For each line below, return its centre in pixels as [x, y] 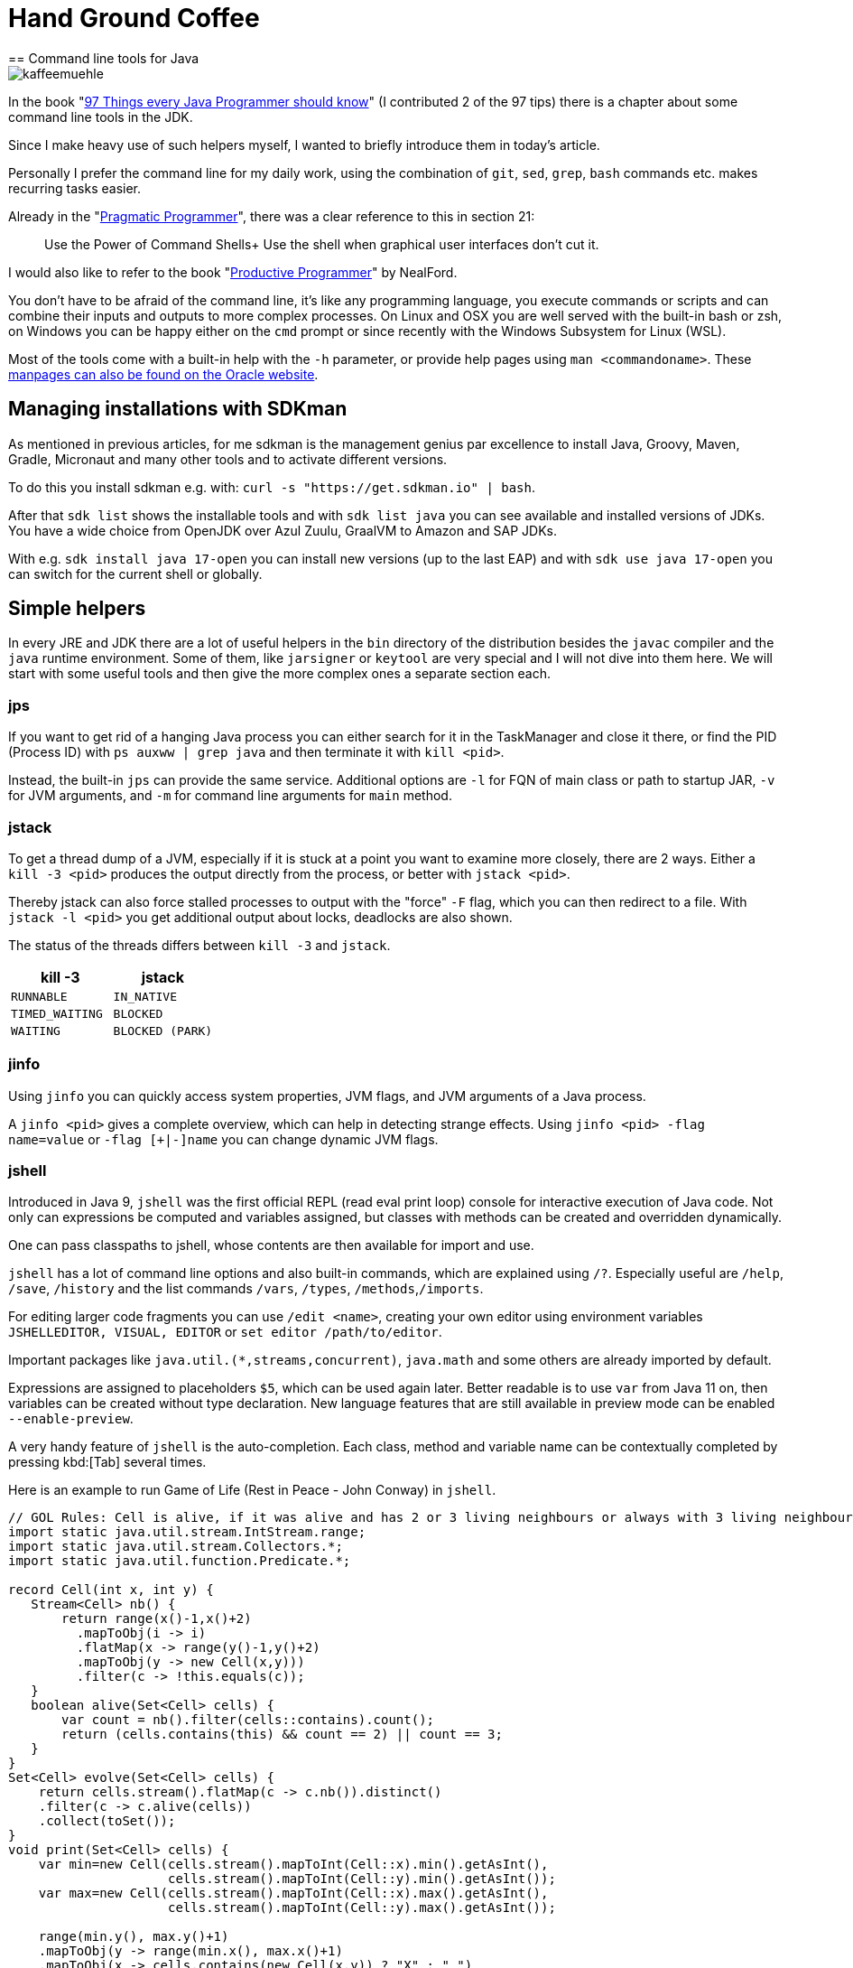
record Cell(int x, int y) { [111, 1590]
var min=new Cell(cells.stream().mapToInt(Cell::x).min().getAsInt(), [293, 1865]
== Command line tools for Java [104, 58]
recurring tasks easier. [74, 188]
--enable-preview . [71, 1419]
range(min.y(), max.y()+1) [134, 1937]
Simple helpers [77, 609]
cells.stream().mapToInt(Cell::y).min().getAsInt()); [362, 1879]
